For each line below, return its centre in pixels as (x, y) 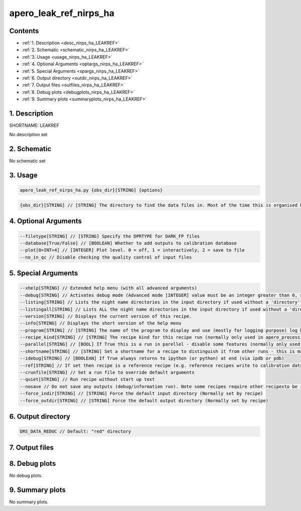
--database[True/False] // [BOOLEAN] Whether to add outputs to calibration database (128, 243)
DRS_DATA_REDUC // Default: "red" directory (76, 431)
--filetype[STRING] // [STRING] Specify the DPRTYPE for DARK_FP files (110, 236)
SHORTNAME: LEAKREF (34, 125)
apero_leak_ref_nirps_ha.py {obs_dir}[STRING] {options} (91, 190)
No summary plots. (29, 501)
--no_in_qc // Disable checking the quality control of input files (106, 257)
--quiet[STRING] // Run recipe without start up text (87, 379)
